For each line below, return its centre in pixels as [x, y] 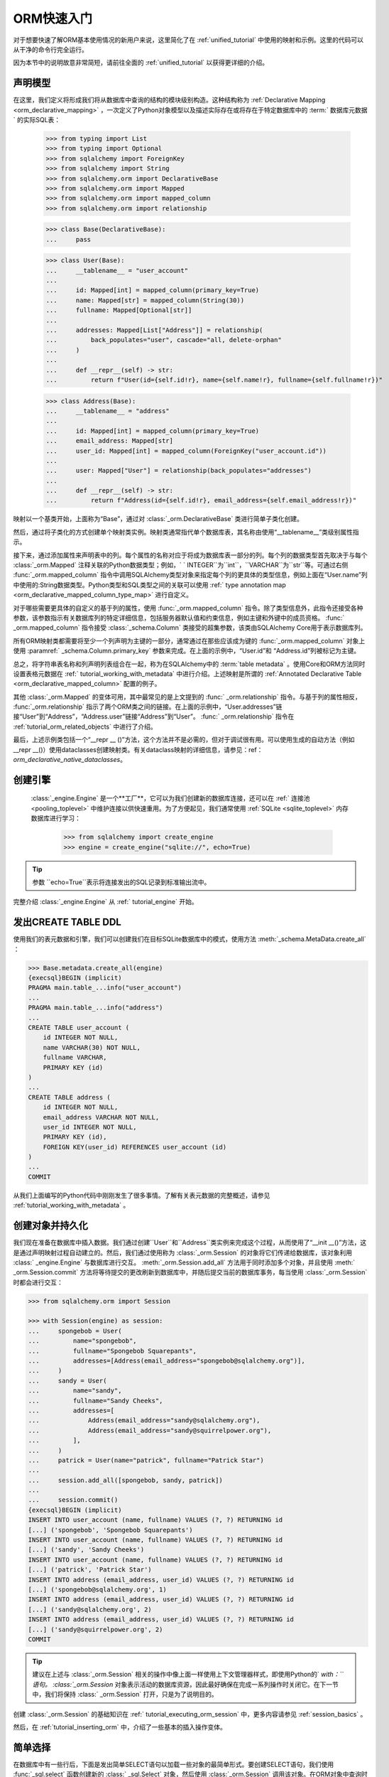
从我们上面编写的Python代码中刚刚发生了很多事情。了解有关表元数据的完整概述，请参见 [142, 1195]
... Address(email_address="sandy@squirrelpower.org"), [150, 1430]
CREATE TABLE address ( [70, 1097]
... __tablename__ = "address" [108, 411]
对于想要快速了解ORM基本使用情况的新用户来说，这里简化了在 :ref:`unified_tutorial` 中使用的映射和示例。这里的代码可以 [188, 40]
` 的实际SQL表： [37, 120]
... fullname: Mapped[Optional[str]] [119, 310]
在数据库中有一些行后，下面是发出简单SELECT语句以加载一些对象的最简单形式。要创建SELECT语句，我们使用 [173, 1764]
